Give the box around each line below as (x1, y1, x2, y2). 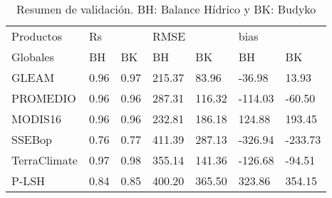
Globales (11, 48, 54, 65)
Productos (11, 28, 63, 44)
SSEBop (11, 131, 52, 147)
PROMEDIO (11, 90, 76, 106)
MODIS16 (11, 110, 62, 127)
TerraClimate (11, 152, 78, 168)
